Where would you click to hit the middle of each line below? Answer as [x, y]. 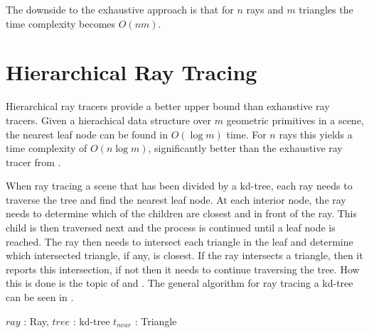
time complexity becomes [61, 23]
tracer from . [33, 162]
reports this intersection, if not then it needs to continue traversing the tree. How [183, 269]
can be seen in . [40, 297]
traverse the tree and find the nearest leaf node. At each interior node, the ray [176, 199]
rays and [265, 9]
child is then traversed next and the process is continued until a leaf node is [171, 228]
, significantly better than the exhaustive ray [245, 148]
